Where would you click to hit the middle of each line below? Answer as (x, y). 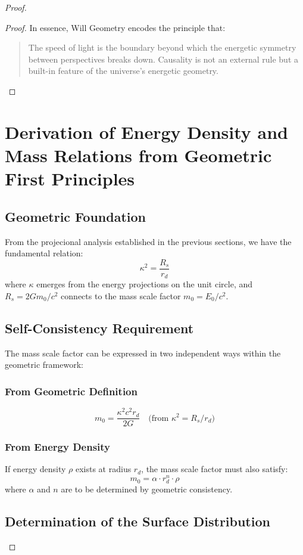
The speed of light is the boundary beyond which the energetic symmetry (162, 47)
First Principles (70, 179)
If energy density (35, 469)
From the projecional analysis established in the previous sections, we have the (148, 241)
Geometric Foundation (75, 216)
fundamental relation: (44, 253)
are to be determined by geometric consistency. (147, 489)
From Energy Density (58, 447)
